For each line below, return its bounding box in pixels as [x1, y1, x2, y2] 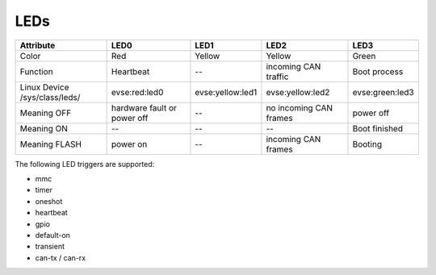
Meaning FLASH [19, 138, 82, 149]
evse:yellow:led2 [266, 86, 330, 98]
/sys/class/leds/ [19, 91, 81, 102]
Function [19, 65, 53, 77]
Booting [352, 138, 383, 149]
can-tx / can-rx [35, 252, 86, 262]
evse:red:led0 [111, 86, 164, 98]
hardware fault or [111, 102, 177, 113]
